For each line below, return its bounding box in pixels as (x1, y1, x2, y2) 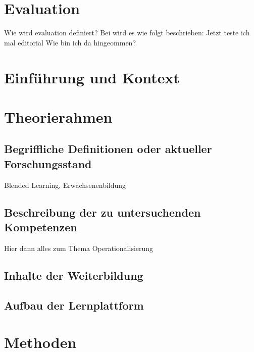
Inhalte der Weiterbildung (4, 267, 143, 283)
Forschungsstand (4, 156, 92, 171)
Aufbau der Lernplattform (4, 297, 144, 313)
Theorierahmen (4, 106, 113, 127)
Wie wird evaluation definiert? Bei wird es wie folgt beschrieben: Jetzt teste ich (4, 27, 250, 38)
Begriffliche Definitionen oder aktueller (4, 141, 212, 157)
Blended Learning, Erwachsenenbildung (4, 179, 126, 190)
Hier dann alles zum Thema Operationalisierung (4, 242, 154, 253)
